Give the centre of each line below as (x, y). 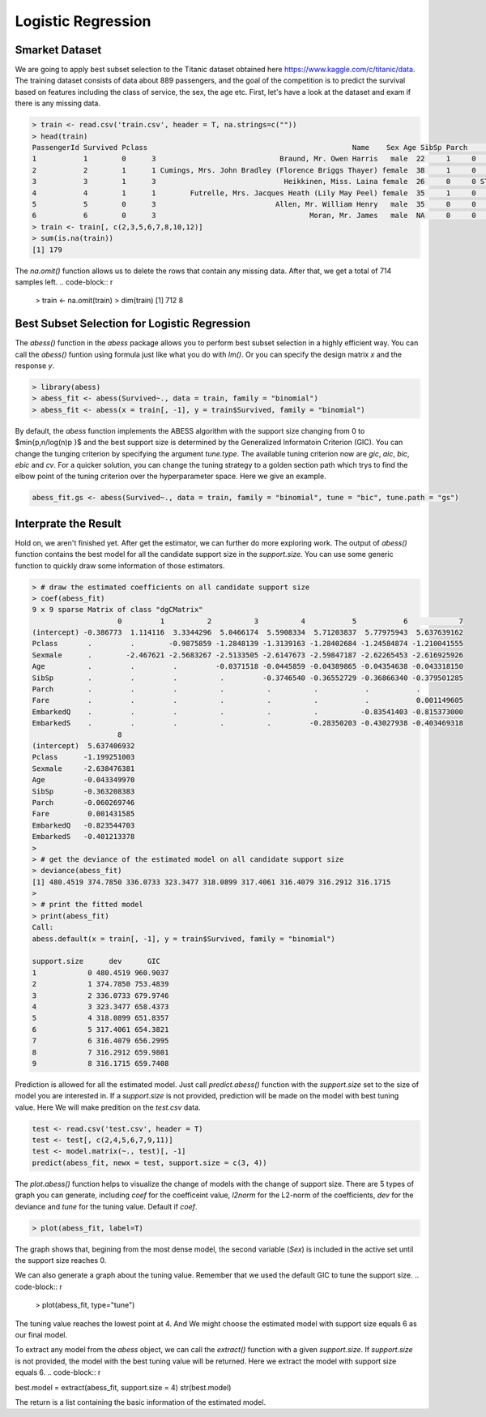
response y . (35, 366)
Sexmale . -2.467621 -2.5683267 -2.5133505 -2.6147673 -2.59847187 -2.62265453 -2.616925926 (247, 655)
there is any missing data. (58, 103)
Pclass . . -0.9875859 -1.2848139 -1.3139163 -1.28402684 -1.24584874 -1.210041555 (247, 644)
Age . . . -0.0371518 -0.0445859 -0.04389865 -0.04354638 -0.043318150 (247, 666)
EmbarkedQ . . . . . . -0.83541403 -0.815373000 (247, 712)
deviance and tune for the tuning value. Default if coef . (106, 1206)
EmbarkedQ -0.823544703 (83, 825)
